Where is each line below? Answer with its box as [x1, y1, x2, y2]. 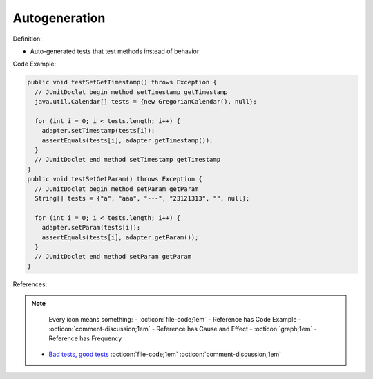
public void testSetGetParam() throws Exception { [27, 175, 203, 183]
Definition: [12, 35, 43, 43]
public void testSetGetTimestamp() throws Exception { [27, 78, 217, 86]
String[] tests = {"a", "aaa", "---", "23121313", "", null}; [35, 194, 250, 202]
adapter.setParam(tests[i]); [41, 223, 141, 232]
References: [12, 280, 48, 288]
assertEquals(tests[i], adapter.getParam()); [41, 233, 199, 241]
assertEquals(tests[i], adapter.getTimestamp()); [41, 136, 213, 145]
